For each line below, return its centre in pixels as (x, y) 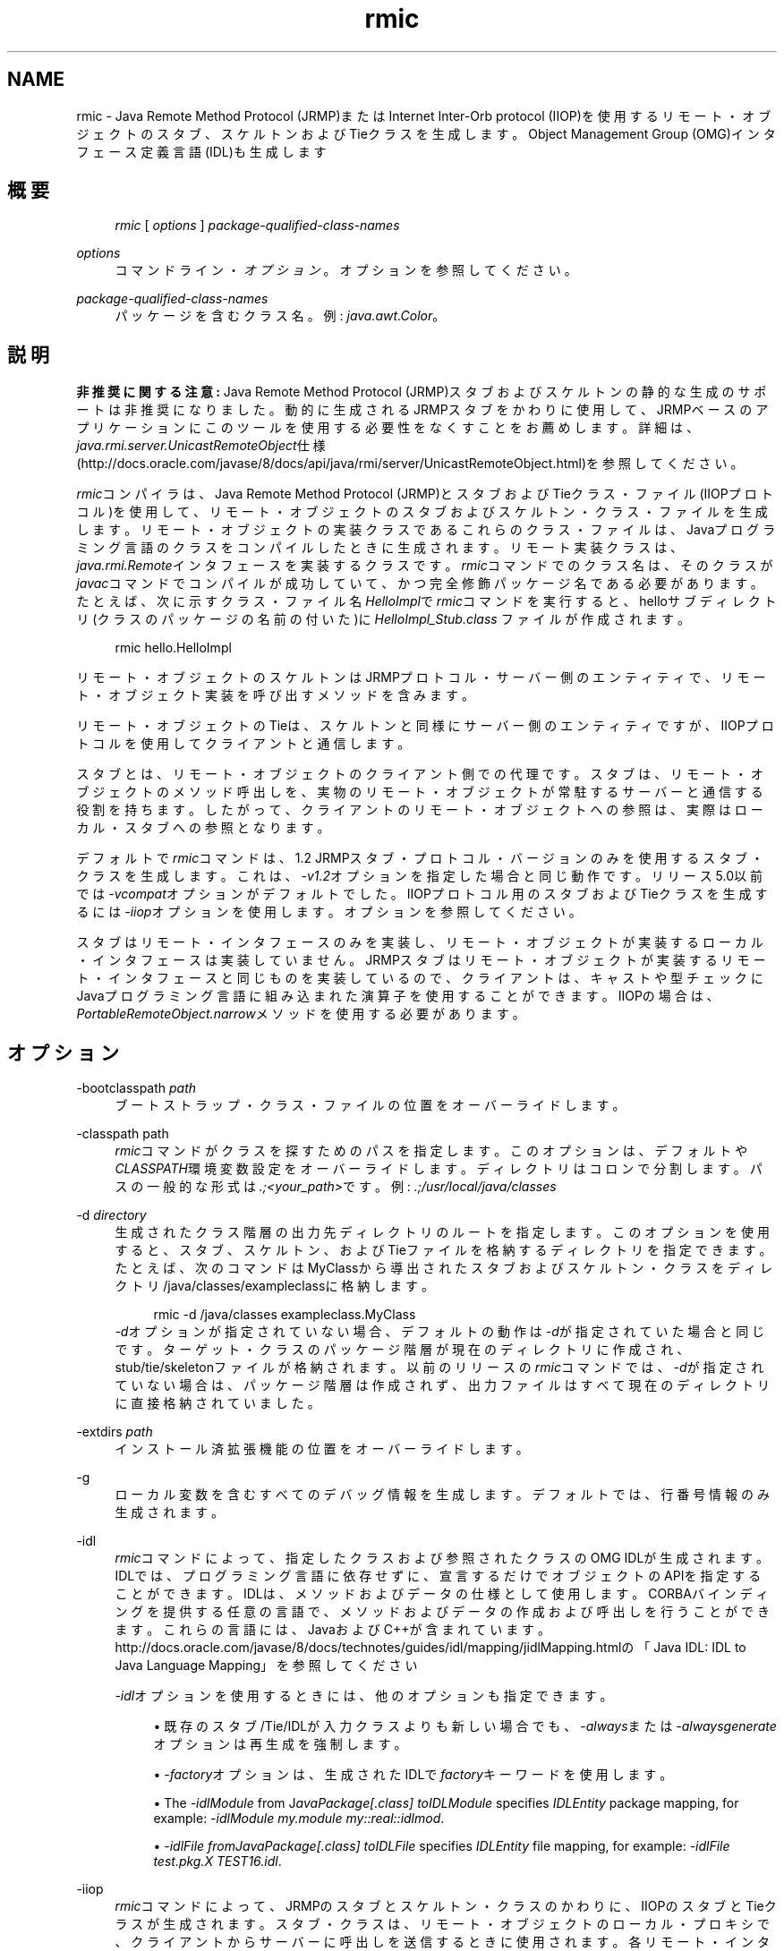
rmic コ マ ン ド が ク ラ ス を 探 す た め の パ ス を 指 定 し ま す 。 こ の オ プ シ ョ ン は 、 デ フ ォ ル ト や (431, 1151)
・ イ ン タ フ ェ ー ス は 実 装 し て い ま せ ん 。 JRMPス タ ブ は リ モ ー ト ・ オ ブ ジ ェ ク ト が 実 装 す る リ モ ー (421, 960)
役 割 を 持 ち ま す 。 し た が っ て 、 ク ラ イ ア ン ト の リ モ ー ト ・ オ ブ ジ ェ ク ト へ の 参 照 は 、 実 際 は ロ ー (420, 810)
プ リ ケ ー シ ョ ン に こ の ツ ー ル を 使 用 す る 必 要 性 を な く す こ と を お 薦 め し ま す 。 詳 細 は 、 (388, 428)
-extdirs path (115, 1432)
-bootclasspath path (136, 1088)
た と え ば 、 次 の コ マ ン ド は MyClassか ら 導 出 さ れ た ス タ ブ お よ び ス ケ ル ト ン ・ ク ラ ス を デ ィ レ (443, 1268)
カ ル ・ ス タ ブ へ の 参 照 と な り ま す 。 (203, 828)
